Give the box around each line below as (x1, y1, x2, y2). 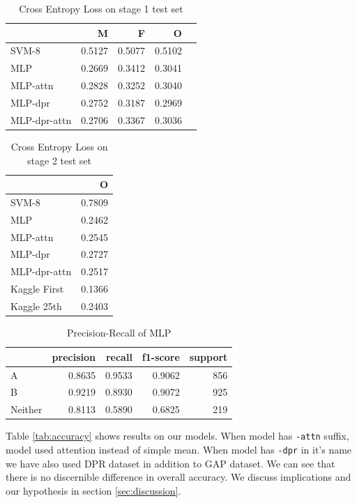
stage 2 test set (27, 153, 92, 167)
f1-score (142, 349, 180, 364)
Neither (10, 402, 43, 417)
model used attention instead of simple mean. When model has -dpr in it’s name (6, 442, 352, 456)
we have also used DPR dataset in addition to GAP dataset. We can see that (6, 456, 335, 470)
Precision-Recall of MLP (66, 325, 172, 340)
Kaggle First (10, 281, 64, 296)
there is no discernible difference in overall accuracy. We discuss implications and (6, 470, 351, 484)
